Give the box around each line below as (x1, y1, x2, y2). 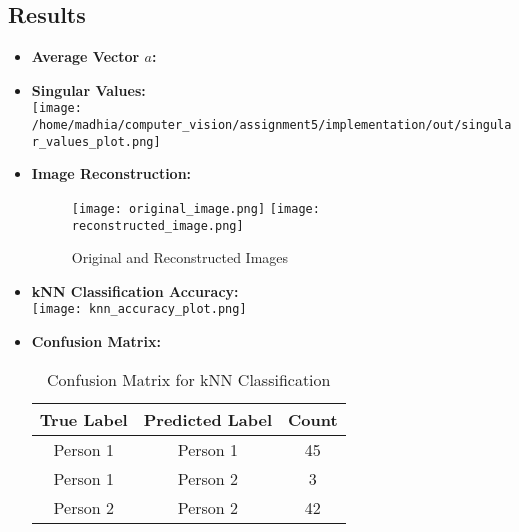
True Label (39, 407, 128, 431)
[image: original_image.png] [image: (71, 201, 320, 216)
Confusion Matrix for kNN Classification (46, 367, 331, 391)
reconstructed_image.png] (71, 218, 244, 233)
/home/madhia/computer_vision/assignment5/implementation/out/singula (31, 118, 512, 133)
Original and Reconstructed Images (71, 247, 289, 268)
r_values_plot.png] (31, 134, 161, 149)
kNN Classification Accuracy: (31, 280, 239, 301)
